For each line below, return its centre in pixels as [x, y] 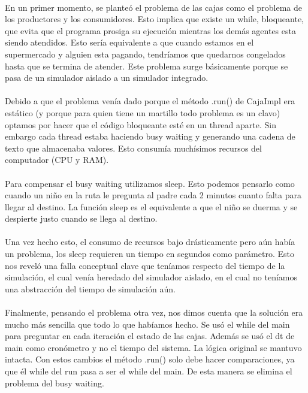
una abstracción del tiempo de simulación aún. [90, 288]
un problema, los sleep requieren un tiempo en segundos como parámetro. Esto [150, 254]
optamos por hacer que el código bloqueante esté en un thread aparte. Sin [141, 124]
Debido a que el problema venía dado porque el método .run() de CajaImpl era [150, 101]
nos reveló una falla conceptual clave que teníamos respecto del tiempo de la [145, 265]
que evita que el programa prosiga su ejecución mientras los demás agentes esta [150, 30]
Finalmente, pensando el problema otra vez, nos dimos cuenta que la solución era [154, 312]
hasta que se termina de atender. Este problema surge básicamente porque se [147, 66]
